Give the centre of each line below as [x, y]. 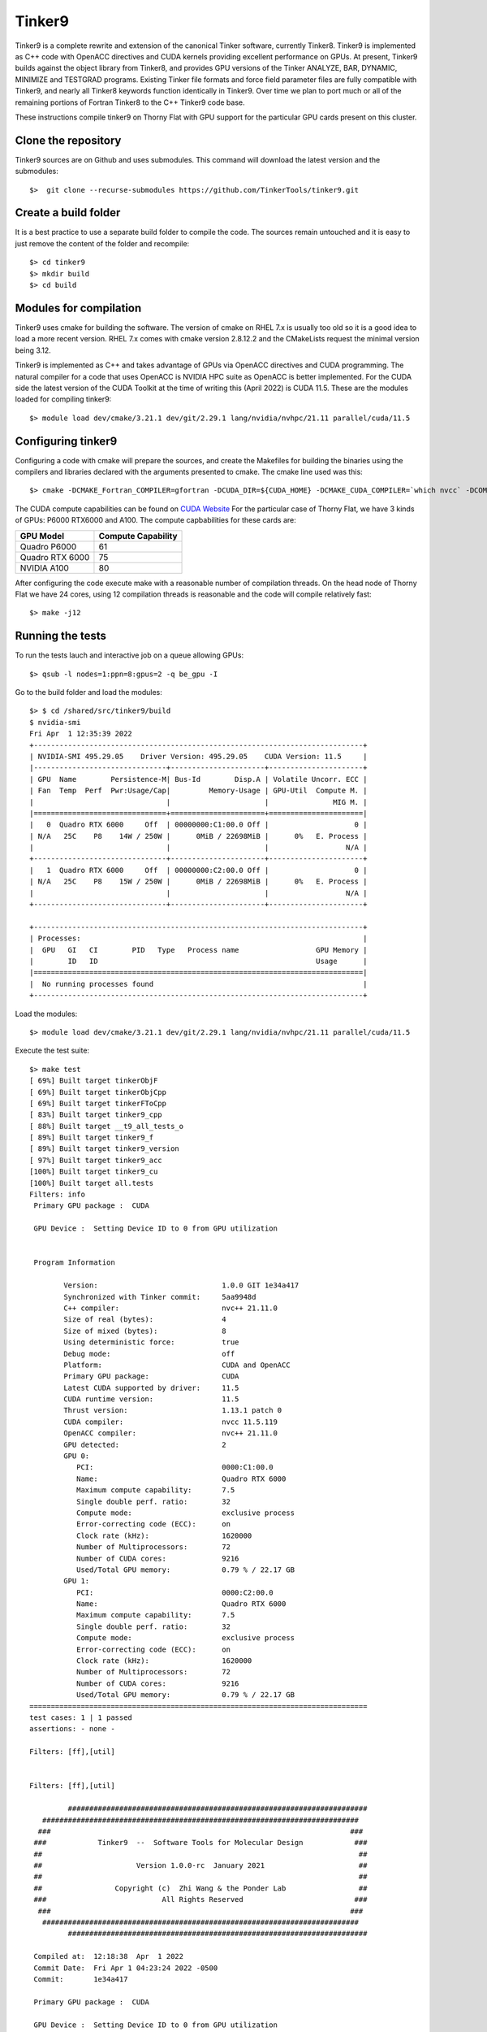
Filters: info [57, 1194]
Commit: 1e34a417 [81, 1979]
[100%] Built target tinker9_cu [94, 1172]
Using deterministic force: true [151, 1342]
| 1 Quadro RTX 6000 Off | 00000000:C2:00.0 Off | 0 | [198, 870]
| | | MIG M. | [198, 802]
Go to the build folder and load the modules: [88, 693]
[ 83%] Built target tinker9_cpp [96, 1115]
